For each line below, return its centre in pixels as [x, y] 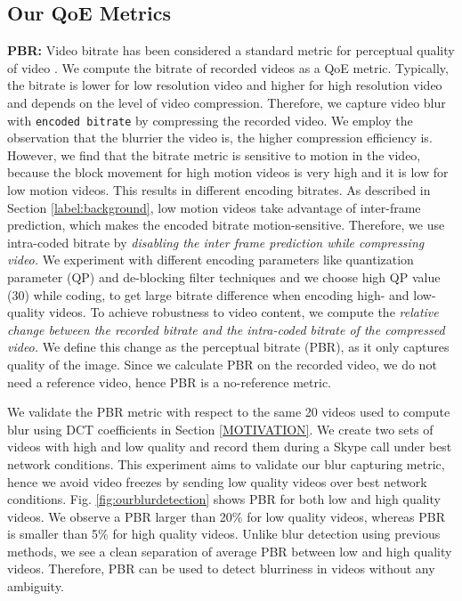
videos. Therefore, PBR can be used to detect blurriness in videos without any [221, 569]
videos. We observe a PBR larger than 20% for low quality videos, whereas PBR [227, 516]
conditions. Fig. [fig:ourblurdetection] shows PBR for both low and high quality [224, 499]
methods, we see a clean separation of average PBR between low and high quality [230, 551]
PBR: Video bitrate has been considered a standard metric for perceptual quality [231, 50]
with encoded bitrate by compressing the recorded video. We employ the [210, 120]
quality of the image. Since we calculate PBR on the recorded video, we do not [222, 364]
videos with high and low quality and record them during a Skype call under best [230, 447]
